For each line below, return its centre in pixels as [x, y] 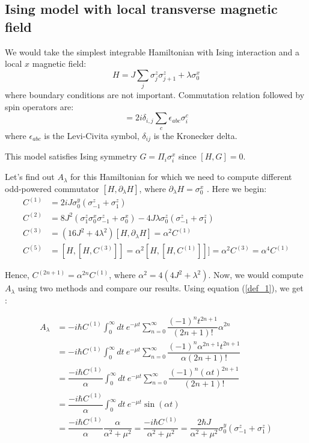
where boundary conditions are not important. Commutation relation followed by [155, 95]
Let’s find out [30, 177]
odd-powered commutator [52, 188]
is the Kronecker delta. [195, 135]
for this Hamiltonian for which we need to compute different [181, 177]
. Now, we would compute [256, 275]
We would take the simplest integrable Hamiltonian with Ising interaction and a [152, 51]
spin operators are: [39, 106]
